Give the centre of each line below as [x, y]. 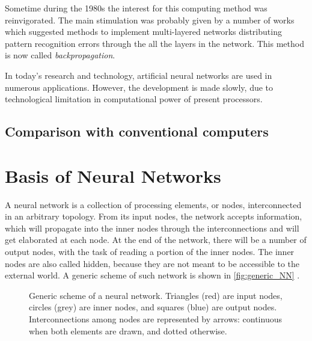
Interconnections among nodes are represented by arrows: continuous [155, 319]
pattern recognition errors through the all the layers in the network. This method [154, 43]
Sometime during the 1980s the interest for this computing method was [136, 8]
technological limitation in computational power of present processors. [134, 99]
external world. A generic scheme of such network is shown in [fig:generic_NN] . [152, 275]
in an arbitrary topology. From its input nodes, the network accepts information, [154, 216]
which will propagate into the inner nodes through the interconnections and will [152, 228]
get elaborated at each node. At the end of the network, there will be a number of [156, 240]
